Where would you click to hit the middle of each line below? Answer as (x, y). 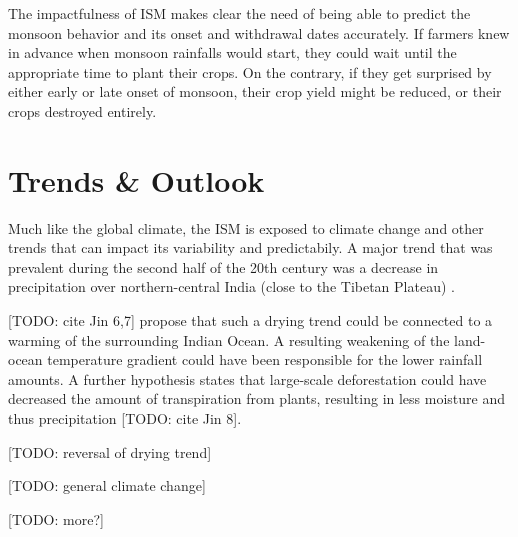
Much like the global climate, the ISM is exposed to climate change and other (246, 227)
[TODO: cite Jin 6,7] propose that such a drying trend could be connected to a (250, 320)
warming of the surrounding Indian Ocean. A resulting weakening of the (229, 339)
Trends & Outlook (136, 179)
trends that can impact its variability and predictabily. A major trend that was (250, 247)
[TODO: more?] (56, 518)
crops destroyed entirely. (82, 110)
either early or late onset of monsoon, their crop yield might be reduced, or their (255, 91)
